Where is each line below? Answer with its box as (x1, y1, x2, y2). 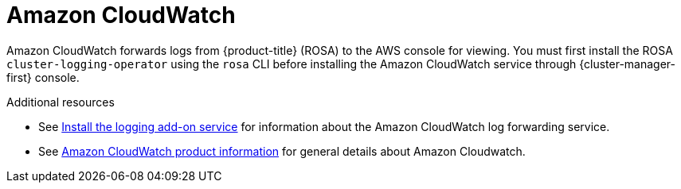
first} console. (6, 70, 80, 84)
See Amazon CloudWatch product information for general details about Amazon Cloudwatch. (38, 144, 526, 158)
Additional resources (6, 94, 115, 109)
